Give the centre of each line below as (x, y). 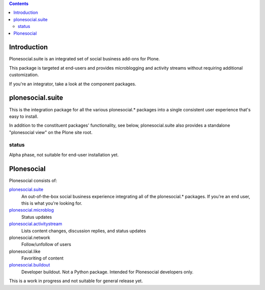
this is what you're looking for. (52, 203)
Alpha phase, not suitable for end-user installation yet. (64, 155)
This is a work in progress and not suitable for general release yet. (76, 281)
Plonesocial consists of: (33, 180)
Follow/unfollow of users (46, 244)
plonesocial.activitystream (36, 224)
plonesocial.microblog (31, 210)
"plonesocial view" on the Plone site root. (51, 132)
